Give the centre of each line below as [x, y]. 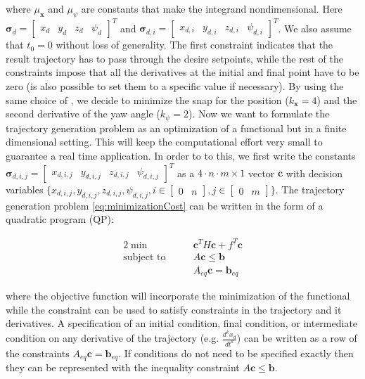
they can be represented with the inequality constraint [123, 367]
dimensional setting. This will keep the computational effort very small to [164, 142]
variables [25, 189]
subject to [145, 257]
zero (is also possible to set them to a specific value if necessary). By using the [175, 86]
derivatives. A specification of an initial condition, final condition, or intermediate [182, 323]
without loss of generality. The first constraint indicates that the [194, 45]
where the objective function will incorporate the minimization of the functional [178, 296]
